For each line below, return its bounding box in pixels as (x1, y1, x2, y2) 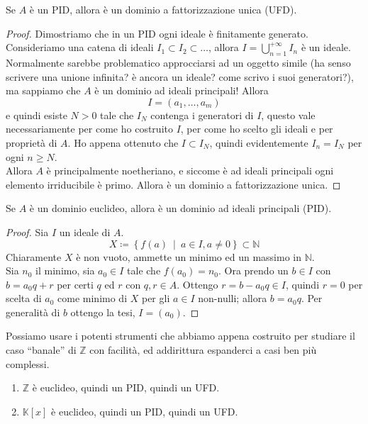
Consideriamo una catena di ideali (6, 40, 154, 55)
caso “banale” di (6, 342, 77, 357)
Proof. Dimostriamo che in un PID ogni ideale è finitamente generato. (6, 26, 308, 40)
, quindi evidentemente (209, 135, 308, 150)
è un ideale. (301, 40, 351, 55)
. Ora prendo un (218, 263, 289, 278)
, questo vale (261, 107, 316, 122)
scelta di (6, 291, 42, 306)
